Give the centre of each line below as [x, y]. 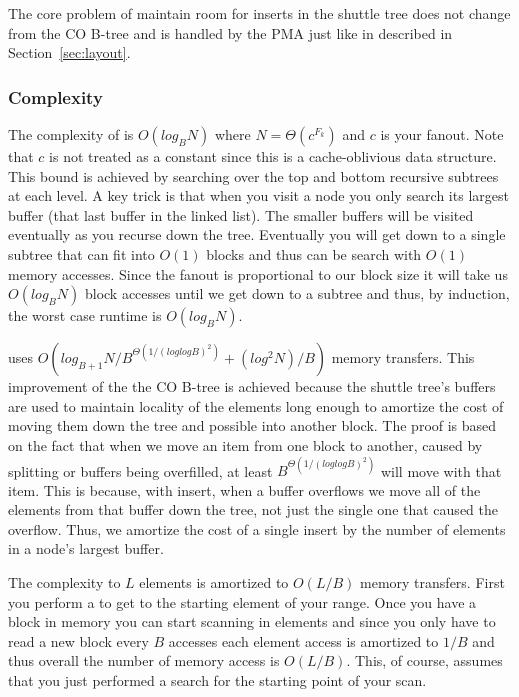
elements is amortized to [214, 582]
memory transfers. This [403, 357]
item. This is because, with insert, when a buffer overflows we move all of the [244, 489]
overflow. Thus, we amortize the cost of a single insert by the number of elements [257, 528]
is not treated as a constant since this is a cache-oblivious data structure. [273, 156]
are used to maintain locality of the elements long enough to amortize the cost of [256, 405]
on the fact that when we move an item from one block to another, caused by [245, 444]
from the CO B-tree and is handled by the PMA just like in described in [230, 32]
